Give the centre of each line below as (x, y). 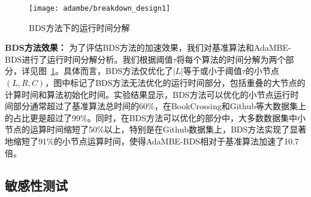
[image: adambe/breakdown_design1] (100, 8)
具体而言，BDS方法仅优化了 (118, 71)
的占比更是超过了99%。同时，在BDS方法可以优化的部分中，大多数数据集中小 (155, 117)
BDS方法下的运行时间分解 (79, 27)
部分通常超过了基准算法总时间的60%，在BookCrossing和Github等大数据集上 (159, 106)
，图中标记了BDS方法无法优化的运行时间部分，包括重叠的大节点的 (175, 83)
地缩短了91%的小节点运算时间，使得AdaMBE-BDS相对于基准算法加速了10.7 (152, 141)
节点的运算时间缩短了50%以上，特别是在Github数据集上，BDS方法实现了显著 (156, 129)
